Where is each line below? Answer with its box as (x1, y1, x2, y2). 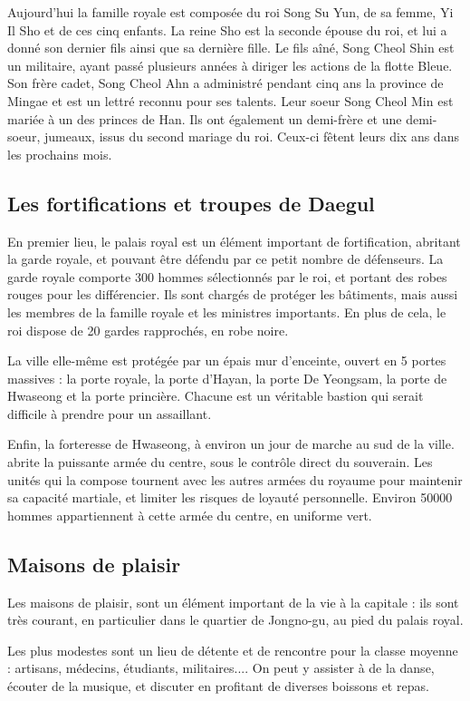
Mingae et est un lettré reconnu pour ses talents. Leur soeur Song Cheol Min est (7, 91, 454, 110)
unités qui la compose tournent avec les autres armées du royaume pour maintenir (7, 470, 463, 489)
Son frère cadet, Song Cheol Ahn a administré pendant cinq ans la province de (7, 73, 444, 92)
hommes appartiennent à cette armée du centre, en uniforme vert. (7, 505, 372, 524)
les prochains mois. (7, 144, 112, 163)
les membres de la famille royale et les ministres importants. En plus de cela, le (7, 302, 446, 321)
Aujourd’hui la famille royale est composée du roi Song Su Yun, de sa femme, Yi (7, 3, 454, 21)
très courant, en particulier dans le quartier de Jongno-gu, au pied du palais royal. (7, 610, 464, 629)
